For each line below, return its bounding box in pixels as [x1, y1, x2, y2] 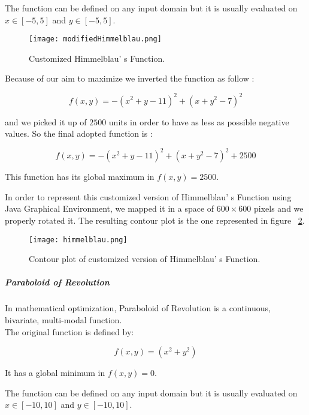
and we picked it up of [5, 115, 87, 128]
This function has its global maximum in [5, 170, 154, 183]
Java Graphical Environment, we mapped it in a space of [5, 202, 214, 215]
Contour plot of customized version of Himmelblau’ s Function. [29, 252, 260, 265]
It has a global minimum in [5, 366, 105, 379]
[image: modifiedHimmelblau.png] [29, 35, 162, 44]
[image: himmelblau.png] [29, 235, 128, 244]
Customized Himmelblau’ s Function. [29, 52, 165, 64]
